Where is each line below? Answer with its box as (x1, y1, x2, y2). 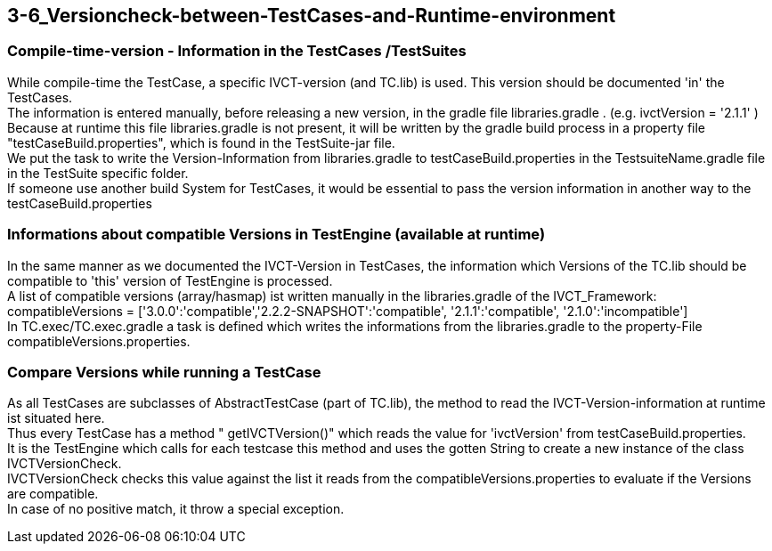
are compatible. (7, 486, 99, 502)
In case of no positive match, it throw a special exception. (7, 501, 345, 517)
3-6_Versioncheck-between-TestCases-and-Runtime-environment (7, 4, 616, 27)
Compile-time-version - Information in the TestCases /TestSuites (7, 42, 467, 61)
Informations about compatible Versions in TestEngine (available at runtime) (7, 225, 546, 244)
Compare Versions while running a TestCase (7, 362, 321, 381)
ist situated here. (7, 410, 105, 426)
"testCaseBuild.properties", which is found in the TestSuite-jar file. (7, 134, 395, 150)
